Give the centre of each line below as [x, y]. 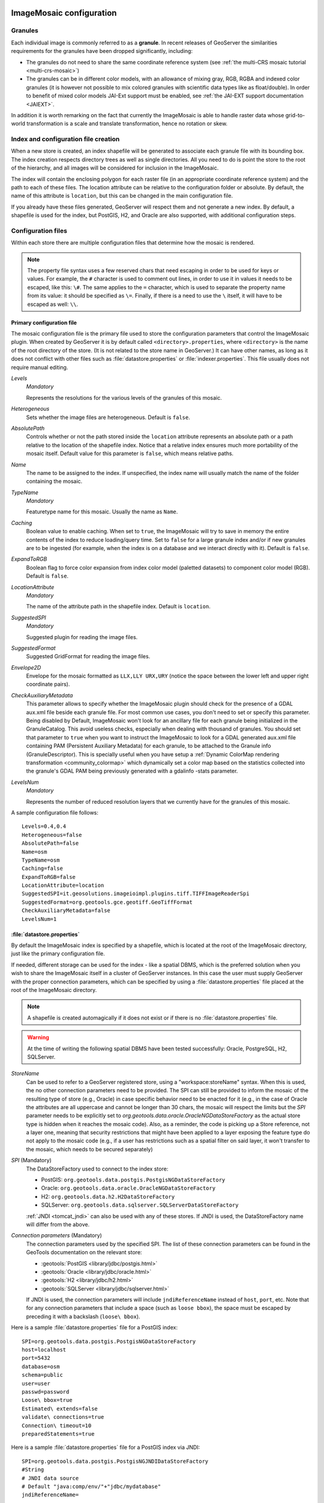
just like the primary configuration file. [58, 954]
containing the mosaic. [54, 482]
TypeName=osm [41, 860]
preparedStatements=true [58, 1434]
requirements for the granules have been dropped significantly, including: [102, 51]
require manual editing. [40, 367]
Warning [38, 1038]
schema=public [42, 1375]
